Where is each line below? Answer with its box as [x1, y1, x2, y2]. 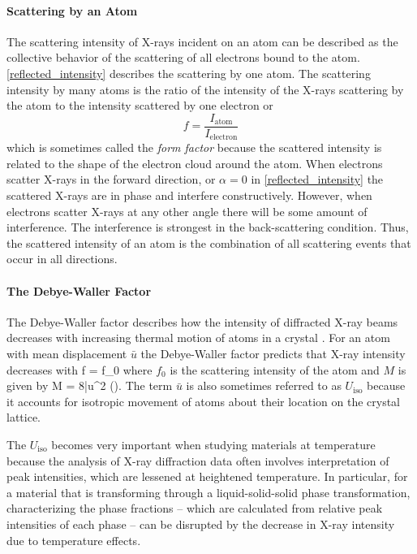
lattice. [6, 409, 41, 426]
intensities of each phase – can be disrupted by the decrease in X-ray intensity [6, 515, 395, 532]
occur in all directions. [6, 250, 118, 267]
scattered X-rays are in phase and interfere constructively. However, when [6, 187, 372, 204]
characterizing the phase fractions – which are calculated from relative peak [6, 500, 383, 517]
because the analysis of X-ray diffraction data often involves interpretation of [6, 452, 389, 469]
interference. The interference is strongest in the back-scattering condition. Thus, [6, 219, 409, 236]
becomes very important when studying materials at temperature [51, 435, 376, 452]
